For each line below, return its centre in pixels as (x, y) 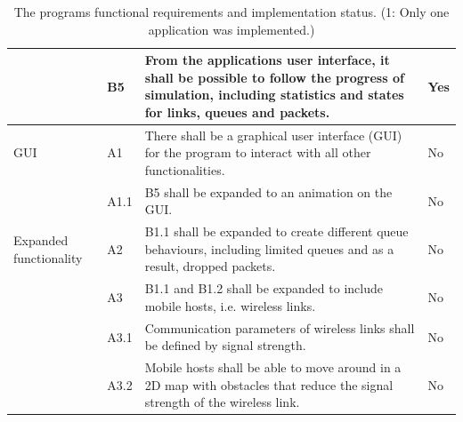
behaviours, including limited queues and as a (269, 248)
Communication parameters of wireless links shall (280, 327)
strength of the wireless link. (222, 402)
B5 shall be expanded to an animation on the (268, 191)
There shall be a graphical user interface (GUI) (273, 135)
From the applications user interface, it (267, 60)
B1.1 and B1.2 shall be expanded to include (264, 288)
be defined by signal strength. (225, 345)
